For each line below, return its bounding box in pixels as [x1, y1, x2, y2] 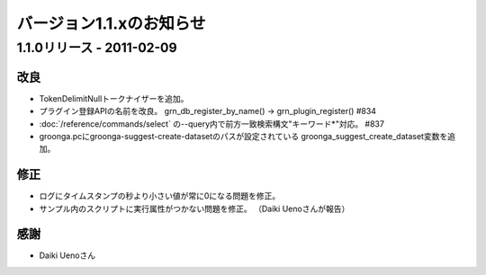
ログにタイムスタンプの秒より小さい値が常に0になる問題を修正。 [39, 191, 281, 201]
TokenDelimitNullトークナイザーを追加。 [39, 93, 189, 103]
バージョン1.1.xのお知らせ [16, 13, 206, 33]
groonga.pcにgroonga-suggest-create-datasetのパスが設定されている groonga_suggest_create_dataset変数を [39, 130, 448, 141]
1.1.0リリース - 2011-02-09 [16, 40, 177, 56]
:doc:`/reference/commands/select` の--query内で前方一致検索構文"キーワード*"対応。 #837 [39, 118, 384, 129]
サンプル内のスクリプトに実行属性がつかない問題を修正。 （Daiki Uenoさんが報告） [39, 203, 350, 214]
